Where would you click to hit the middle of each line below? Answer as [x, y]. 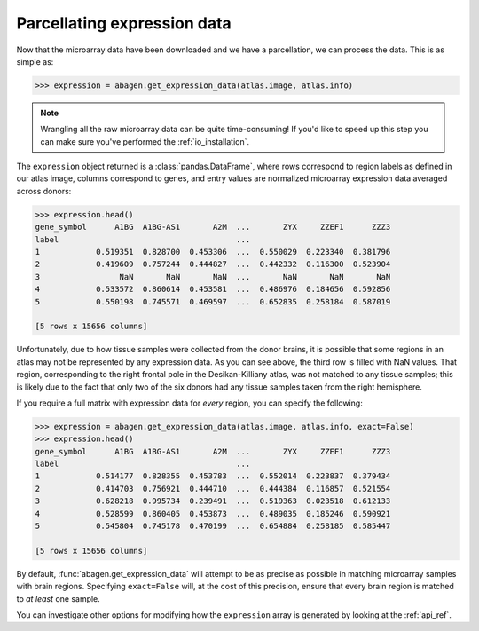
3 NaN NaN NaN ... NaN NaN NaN [213, 276]
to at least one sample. [59, 598]
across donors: [44, 191]
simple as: [35, 61]
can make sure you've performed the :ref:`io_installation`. [145, 141]
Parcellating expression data [124, 23]
